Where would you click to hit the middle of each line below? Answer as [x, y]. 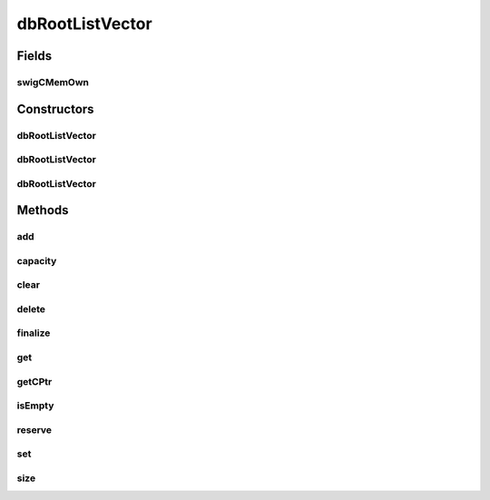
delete [31, 309]
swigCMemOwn [53, 82]
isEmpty [35, 406]
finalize [34, 333]
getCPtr [34, 381]
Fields [34, 56]
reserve [34, 429]
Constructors [55, 109]
